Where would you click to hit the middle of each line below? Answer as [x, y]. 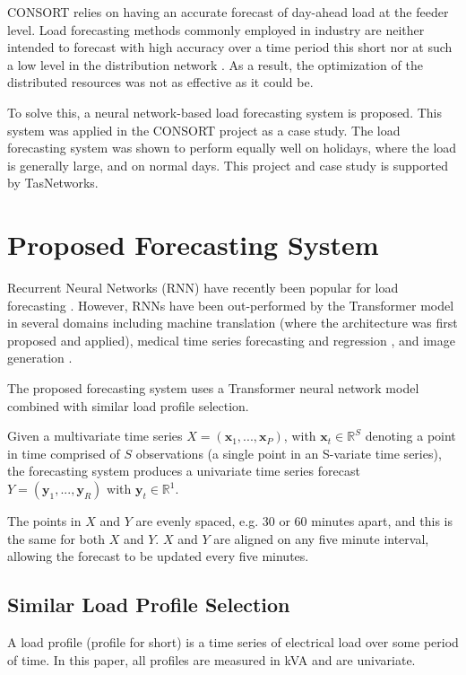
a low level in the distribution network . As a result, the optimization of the [215, 64]
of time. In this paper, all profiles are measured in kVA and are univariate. [211, 659]
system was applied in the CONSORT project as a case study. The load [204, 130]
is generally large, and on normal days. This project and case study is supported [228, 165]
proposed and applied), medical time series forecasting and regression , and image [231, 340]
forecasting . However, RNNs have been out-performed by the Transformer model [231, 305]
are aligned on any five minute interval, [321, 538]
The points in [44, 521]
